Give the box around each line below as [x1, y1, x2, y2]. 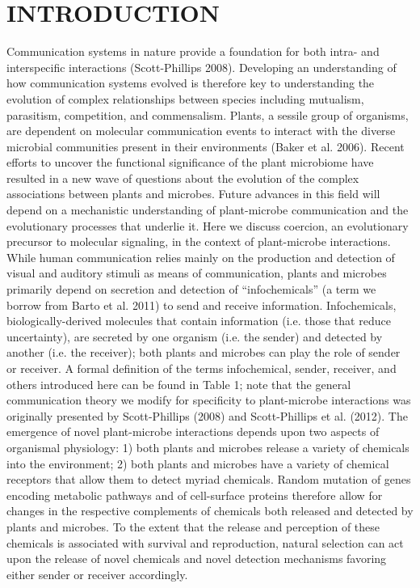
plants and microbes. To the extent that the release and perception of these [6, 518, 380, 535]
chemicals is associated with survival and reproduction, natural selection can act [6, 534, 404, 551]
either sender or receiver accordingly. [6, 565, 188, 582]
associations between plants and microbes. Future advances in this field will [6, 185, 380, 202]
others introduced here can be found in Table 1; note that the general [6, 375, 351, 392]
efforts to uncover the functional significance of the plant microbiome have [6, 154, 374, 171]
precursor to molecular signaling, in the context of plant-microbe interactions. [6, 233, 391, 250]
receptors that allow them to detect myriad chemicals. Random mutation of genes [6, 471, 411, 488]
